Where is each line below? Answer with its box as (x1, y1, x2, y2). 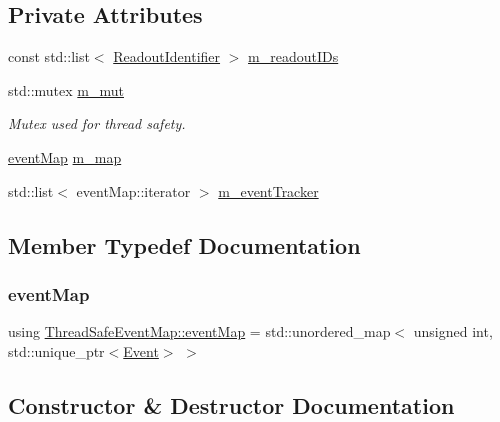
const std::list (8, 46, 90, 67)
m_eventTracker (218, 180, 319, 201)
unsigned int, (413, 321, 493, 342)
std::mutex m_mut (8, 79, 124, 100)
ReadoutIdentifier (113, 46, 221, 67)
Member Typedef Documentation (8, 229, 361, 260)
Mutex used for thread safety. (8, 113, 186, 134)
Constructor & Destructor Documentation (8, 389, 455, 420)
